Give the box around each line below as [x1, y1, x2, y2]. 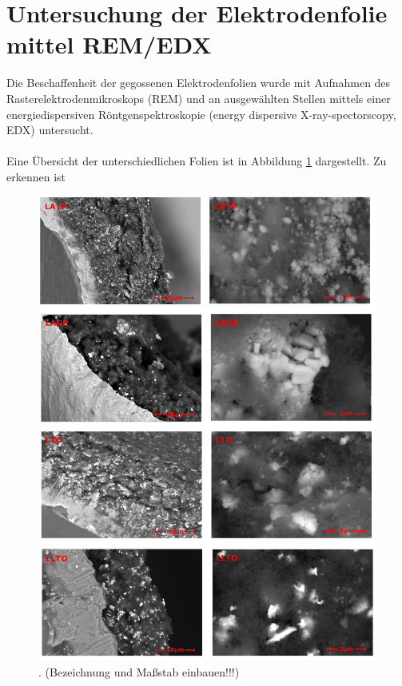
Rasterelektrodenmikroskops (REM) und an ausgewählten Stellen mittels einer [6, 89, 391, 106]
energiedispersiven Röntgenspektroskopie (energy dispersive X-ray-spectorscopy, [6, 105, 396, 122]
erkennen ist [6, 168, 66, 184]
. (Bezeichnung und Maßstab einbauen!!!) [38, 664, 240, 680]
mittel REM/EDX [6, 28, 212, 61]
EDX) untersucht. [6, 121, 94, 138]
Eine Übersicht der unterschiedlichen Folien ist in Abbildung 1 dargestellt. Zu [6, 153, 387, 169]
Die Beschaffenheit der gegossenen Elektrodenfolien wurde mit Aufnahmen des [6, 74, 391, 91]
